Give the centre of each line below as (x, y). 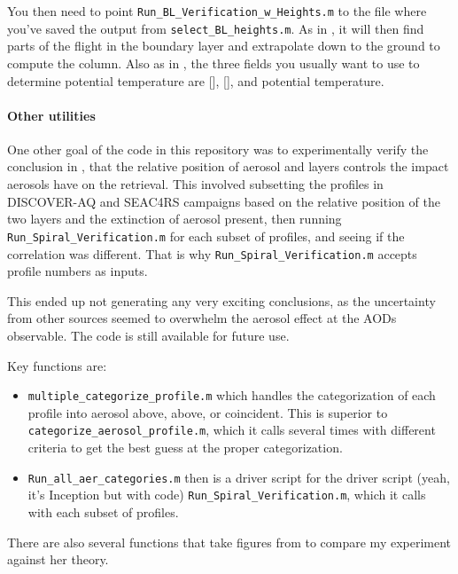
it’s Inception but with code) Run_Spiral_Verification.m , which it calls (227, 495)
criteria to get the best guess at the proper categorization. (185, 448)
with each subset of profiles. (103, 511)
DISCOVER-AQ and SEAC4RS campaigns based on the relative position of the (224, 201)
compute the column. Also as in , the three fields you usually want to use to (213, 63)
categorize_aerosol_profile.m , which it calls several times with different (232, 430)
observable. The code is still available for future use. (148, 335)
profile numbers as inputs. (78, 271)
